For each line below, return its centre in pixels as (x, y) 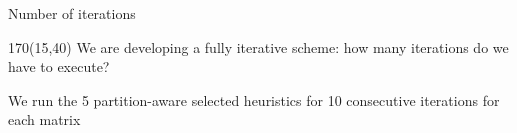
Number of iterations (72, 13)
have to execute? (59, 66)
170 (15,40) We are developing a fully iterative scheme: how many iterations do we (258, 46)
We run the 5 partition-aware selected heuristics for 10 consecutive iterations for (254, 99)
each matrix (44, 119)
